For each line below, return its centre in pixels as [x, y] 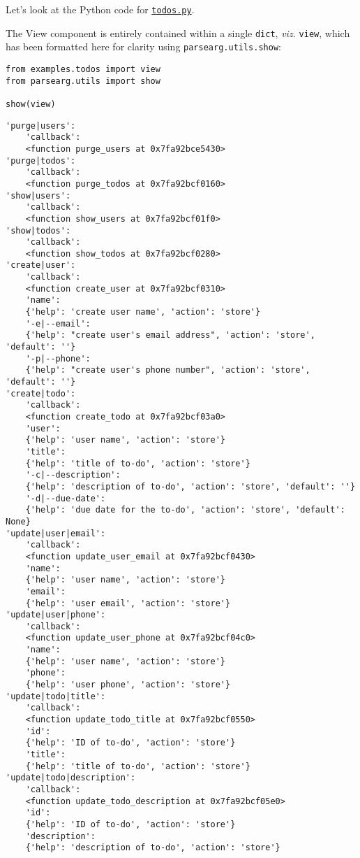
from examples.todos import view [83, 69]
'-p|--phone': [58, 358]
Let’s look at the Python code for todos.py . [100, 9]
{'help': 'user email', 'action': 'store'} [128, 603]
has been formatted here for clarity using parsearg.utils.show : [143, 47]
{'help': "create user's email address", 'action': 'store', [170, 335]
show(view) [31, 104]
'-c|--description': [73, 475]
